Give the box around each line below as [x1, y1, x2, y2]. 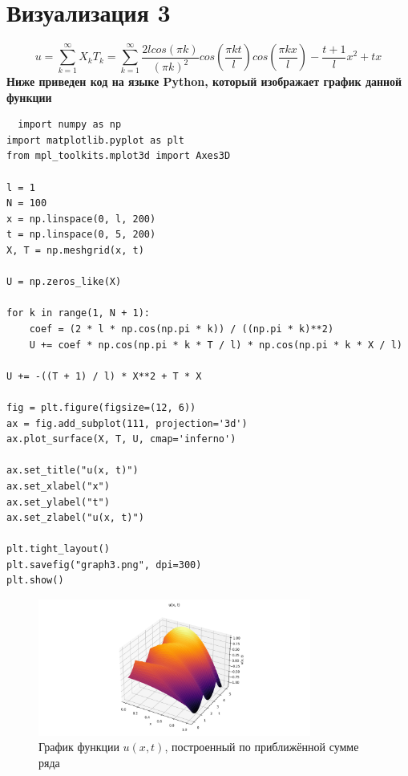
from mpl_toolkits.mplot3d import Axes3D [6, 150, 231, 162]
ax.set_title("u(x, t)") [6, 465, 139, 477]
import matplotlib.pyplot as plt [6, 134, 184, 146]
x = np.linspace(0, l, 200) [6, 213, 156, 225]
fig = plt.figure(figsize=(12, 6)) [6, 401, 196, 413]
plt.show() [6, 575, 64, 587]
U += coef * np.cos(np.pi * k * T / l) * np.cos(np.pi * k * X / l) [29, 339, 402, 351]
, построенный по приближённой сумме [164, 738, 359, 755]
